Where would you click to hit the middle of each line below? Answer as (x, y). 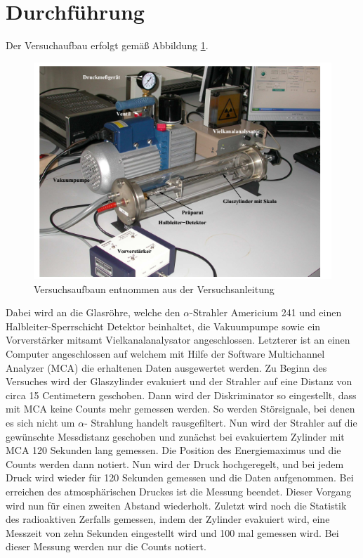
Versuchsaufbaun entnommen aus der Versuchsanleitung (154, 288)
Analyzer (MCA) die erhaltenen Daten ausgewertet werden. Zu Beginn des (166, 367)
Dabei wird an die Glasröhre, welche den (93, 312)
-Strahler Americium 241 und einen (266, 312)
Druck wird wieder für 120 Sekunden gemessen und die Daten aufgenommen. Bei (180, 478)
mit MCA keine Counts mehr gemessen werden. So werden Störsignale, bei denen (180, 409)
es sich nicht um (40, 423)
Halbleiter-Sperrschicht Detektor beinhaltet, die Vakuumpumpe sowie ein (163, 326)
